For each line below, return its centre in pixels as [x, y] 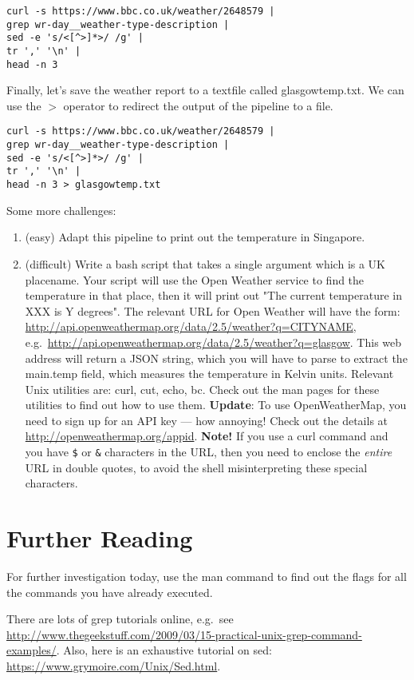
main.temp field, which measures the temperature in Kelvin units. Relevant [209, 374]
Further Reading [100, 538]
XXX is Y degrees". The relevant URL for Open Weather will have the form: [213, 310]
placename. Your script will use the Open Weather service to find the [195, 279]
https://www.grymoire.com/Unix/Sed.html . [114, 666]
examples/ [32, 650]
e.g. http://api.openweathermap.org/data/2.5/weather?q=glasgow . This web [213, 342]
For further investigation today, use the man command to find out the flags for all [207, 577]
